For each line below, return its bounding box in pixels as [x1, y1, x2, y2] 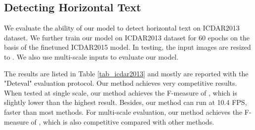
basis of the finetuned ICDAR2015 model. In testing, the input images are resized [4, 42, 251, 52]
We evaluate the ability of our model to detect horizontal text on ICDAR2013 [4, 23, 240, 33]
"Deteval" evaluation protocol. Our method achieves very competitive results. [4, 78, 237, 88]
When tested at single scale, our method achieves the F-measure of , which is [4, 87, 237, 97]
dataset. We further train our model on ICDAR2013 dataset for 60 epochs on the [4, 32, 250, 42]
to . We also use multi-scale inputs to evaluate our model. [4, 51, 179, 62]
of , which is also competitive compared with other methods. [31, 116, 214, 127]
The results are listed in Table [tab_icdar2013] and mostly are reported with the [4, 68, 249, 78]
